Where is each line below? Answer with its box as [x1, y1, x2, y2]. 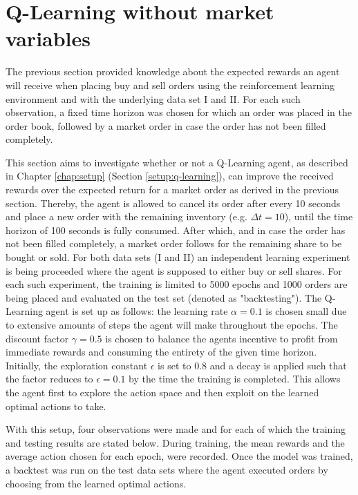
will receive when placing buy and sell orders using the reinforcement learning [6, 77, 335, 92]
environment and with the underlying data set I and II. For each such [6, 91, 301, 106]
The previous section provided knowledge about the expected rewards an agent [6, 64, 340, 79]
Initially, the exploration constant [6, 358, 148, 372]
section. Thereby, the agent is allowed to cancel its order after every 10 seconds [6, 195, 341, 210]
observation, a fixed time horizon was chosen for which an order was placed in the [6, 105, 352, 119]
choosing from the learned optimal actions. [6, 476, 187, 490]
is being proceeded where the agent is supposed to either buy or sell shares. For [6, 263, 342, 278]
